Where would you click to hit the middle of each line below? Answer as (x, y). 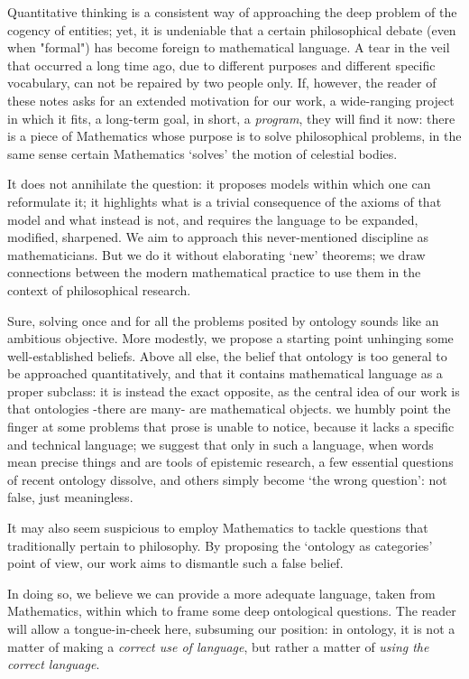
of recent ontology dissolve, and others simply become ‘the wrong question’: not (227, 479)
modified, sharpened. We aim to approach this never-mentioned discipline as (218, 237)
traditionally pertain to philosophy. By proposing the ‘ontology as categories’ (220, 545)
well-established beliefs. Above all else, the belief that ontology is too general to (227, 355)
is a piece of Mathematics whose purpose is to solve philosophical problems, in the (234, 136)
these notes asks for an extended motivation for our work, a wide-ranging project (231, 100)
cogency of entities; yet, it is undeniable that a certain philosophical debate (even (232, 29)
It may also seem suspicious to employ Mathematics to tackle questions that (218, 528)
